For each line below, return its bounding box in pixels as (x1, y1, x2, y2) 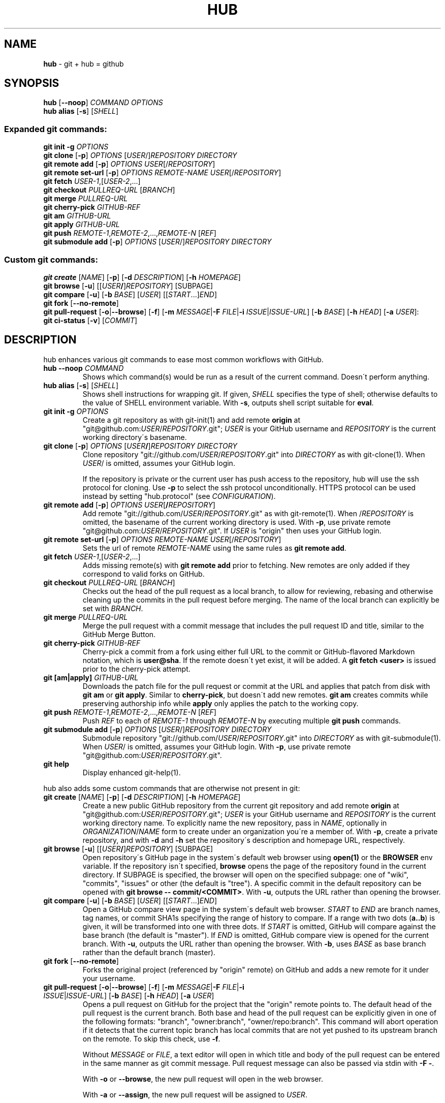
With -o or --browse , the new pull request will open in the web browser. (82, 1074, 323, 1083)
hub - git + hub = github (43, 59, 124, 68)
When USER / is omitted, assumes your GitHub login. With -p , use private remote (82, 742, 351, 751)
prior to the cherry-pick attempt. (82, 664, 190, 673)
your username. (82, 973, 136, 983)
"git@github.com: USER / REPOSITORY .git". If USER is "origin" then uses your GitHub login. (82, 526, 382, 535)
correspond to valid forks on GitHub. (82, 569, 205, 578)
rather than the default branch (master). (82, 948, 215, 957)
